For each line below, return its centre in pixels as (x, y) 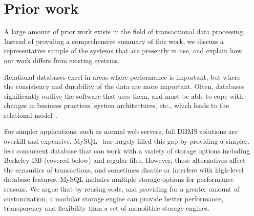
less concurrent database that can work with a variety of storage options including (127, 150)
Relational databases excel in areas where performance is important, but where (122, 76)
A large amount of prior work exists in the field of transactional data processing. (124, 32)
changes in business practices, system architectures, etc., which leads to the (116, 105)
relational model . (31, 115)
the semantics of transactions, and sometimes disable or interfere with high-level (124, 169)
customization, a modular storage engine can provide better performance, (114, 198)
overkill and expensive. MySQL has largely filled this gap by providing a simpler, (127, 141)
